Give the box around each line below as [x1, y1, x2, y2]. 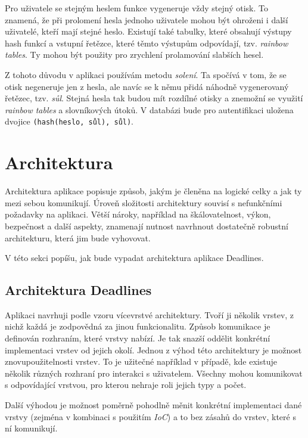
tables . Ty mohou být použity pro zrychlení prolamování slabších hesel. [5, 48, 264, 61]
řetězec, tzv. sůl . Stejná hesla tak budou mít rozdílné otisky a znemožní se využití [5, 92, 303, 104]
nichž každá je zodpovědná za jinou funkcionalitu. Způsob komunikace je [5, 320, 270, 333]
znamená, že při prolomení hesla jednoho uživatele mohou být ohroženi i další [5, 13, 288, 26]
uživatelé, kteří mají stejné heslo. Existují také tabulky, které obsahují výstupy [5, 25, 292, 38]
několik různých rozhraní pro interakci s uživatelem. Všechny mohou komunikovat [5, 366, 303, 379]
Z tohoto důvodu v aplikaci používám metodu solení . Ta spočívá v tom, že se [5, 68, 287, 80]
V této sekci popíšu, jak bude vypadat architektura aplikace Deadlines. [5, 251, 264, 264]
